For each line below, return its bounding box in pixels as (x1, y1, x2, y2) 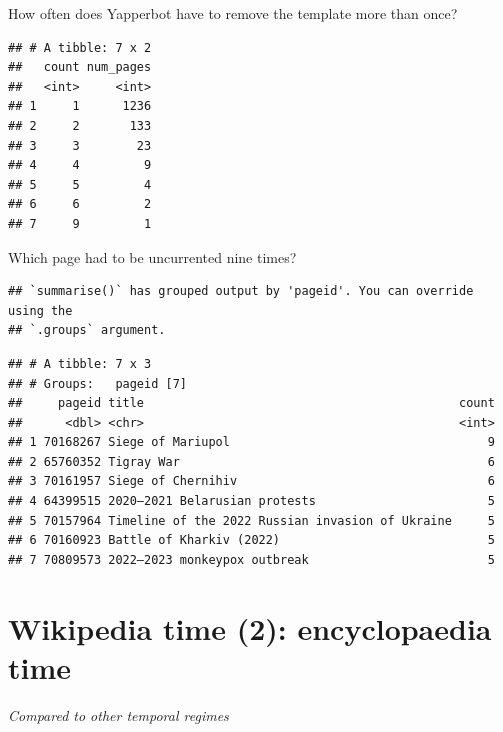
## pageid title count (8, 396, 495, 411)
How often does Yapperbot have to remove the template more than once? (8, 3, 458, 23)
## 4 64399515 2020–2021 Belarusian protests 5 (8, 494, 495, 509)
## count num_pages (8, 60, 152, 75)
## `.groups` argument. (8, 323, 166, 338)
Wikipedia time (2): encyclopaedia (8, 607, 492, 648)
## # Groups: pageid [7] (8, 376, 187, 391)
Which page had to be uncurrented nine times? (8, 246, 297, 267)
